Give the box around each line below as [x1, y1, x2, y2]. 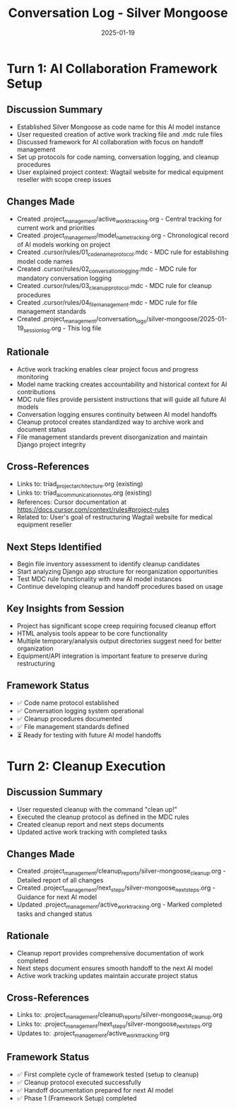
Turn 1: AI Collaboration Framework [6, 60, 218, 76]
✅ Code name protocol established [16, 699, 119, 707]
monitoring [16, 372, 49, 381]
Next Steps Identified [6, 541, 102, 553]
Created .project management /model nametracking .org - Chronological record [16, 231, 229, 241]
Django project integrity [16, 440, 86, 449]
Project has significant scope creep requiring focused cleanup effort [16, 621, 216, 630]
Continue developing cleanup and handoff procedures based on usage [16, 582, 223, 590]
